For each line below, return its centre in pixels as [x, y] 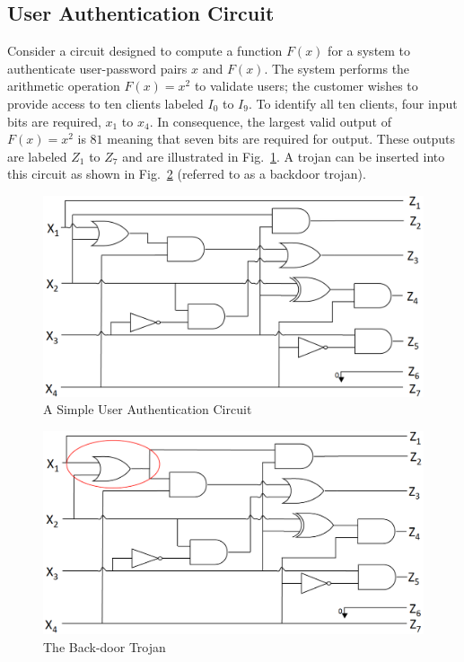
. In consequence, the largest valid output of [270, 121]
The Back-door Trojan [105, 646]
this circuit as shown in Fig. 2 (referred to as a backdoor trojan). [187, 174]
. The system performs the [337, 68]
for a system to [369, 51]
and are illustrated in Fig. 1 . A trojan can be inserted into [284, 156]
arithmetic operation [64, 86]
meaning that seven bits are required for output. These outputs [281, 139]
